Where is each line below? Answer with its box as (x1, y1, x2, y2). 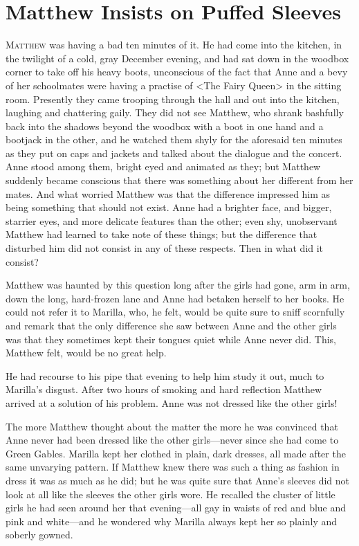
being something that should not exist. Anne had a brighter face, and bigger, (6, 200, 332, 215)
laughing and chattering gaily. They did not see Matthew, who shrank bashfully (6, 105, 344, 120)
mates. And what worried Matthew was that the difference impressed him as (6, 186, 331, 201)
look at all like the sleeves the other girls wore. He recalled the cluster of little (6, 486, 335, 501)
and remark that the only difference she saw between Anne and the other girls (6, 318, 337, 332)
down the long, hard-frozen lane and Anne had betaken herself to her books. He (6, 291, 344, 305)
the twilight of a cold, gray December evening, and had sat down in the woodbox (6, 51, 349, 65)
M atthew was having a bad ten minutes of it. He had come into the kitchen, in (6, 37, 342, 52)
